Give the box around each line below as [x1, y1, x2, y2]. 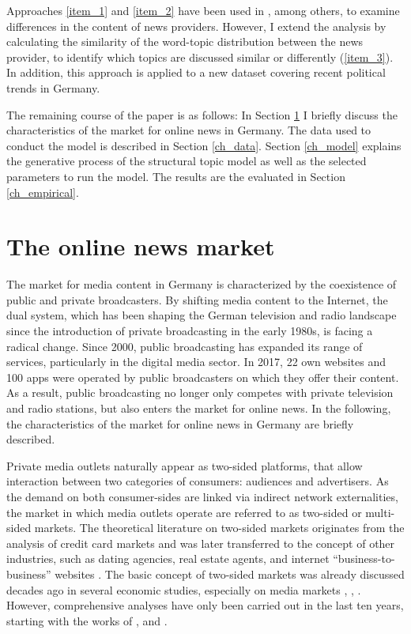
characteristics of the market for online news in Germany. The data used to [6, 122, 371, 138]
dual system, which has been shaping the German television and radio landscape [6, 307, 397, 323]
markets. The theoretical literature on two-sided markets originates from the [34, 519, 405, 536]
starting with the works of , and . [6, 612, 168, 628]
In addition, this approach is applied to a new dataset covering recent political [6, 64, 386, 81]
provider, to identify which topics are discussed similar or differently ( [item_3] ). [6, 48, 394, 65]
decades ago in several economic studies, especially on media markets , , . [6, 581, 361, 598]
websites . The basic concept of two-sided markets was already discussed [55, 565, 405, 582]
